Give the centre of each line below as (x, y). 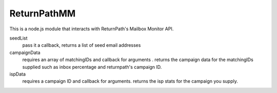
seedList (18, 38)
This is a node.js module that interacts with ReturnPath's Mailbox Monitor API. (92, 29)
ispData (17, 74)
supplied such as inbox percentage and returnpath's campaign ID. (92, 67)
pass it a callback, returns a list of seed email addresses (82, 45)
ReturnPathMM (43, 13)
